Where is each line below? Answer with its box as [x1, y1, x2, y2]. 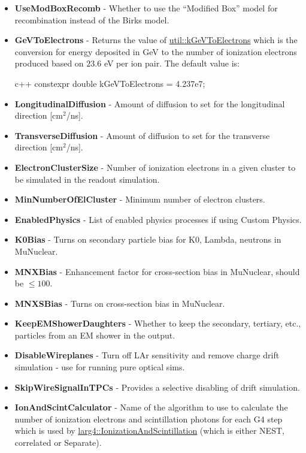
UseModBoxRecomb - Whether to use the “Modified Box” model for [14, 2, 278, 14]
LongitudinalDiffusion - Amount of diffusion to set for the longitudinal [14, 97, 285, 110]
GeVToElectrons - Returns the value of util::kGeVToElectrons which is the [14, 34, 298, 46]
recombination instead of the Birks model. [14, 13, 169, 26]
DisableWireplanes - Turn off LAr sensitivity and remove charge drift [14, 349, 280, 361]
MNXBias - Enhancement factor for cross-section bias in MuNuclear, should [14, 265, 300, 277]
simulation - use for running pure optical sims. [14, 361, 185, 373]
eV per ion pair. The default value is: [104, 57, 240, 70]
